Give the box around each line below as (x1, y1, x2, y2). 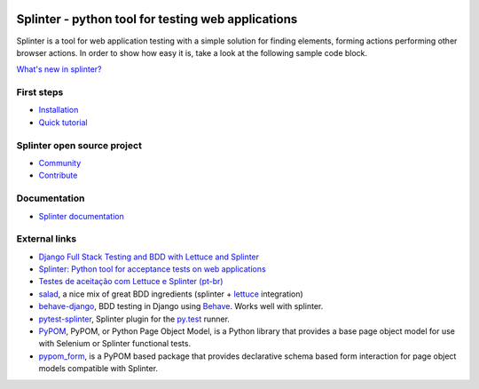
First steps (16, 86, 64, 99)
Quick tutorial (38, 116, 88, 128)
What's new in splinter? (16, 64, 102, 75)
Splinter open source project (16, 139, 142, 151)
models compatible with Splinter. (38, 363, 159, 374)
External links (16, 233, 77, 245)
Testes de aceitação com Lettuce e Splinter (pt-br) (38, 276, 224, 287)
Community (38, 157, 82, 168)
